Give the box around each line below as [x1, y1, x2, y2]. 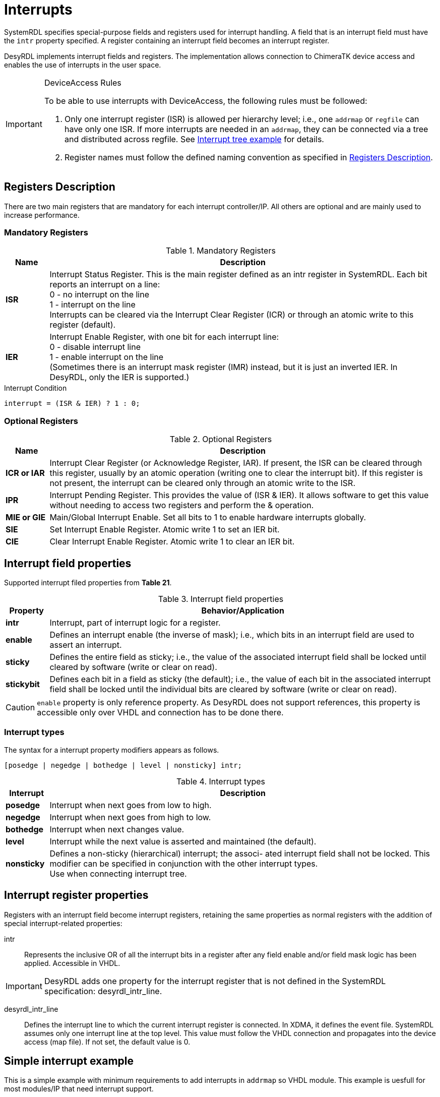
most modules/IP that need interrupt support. [4, 1084, 154, 1093]
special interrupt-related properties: [4, 919, 122, 928]
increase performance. [4, 210, 80, 219]
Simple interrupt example [4, 1054, 134, 1067]
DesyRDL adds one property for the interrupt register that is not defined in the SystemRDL [44, 976, 386, 986]
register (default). [49, 320, 116, 330]
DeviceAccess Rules [44, 77, 121, 88]
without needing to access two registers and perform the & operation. [49, 500, 314, 511]
